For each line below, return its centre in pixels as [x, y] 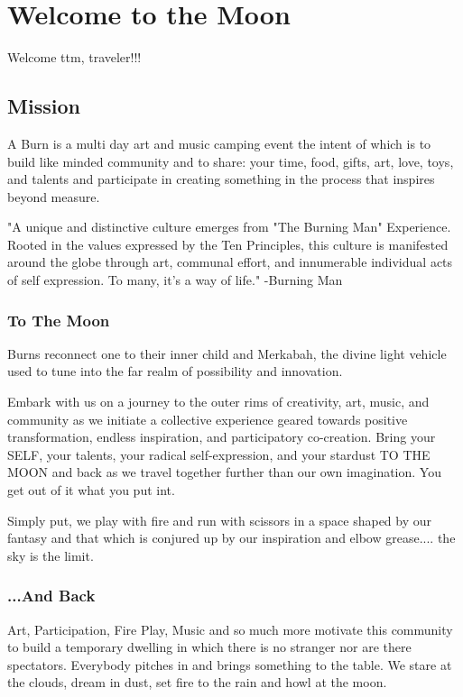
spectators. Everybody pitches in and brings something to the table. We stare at [230, 664]
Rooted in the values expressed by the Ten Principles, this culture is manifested [228, 244]
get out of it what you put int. [91, 490]
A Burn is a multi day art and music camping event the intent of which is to [219, 143]
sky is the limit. [51, 555]
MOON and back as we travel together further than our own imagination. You [224, 472]
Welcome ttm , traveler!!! [74, 57]
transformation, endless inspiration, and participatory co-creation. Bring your [222, 437]
